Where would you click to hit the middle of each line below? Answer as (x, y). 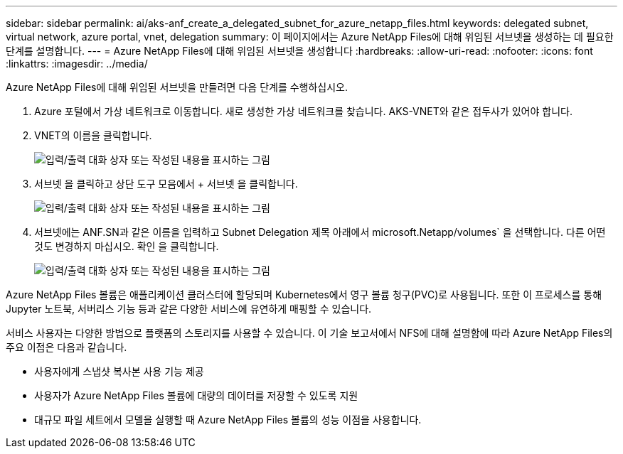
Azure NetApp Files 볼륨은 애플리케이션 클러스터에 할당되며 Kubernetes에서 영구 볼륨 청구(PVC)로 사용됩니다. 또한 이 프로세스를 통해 (304, 294)
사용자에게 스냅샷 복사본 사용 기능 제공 (119, 371)
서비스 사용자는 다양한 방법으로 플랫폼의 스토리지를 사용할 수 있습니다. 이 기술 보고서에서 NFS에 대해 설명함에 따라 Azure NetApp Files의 (309, 333)
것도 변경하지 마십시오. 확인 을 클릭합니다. (127, 246)
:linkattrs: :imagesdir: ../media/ (77, 64)
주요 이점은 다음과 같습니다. (66, 347)
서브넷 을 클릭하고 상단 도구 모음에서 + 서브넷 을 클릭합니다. (166, 184)
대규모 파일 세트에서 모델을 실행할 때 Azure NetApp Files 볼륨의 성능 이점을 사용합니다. (228, 420)
